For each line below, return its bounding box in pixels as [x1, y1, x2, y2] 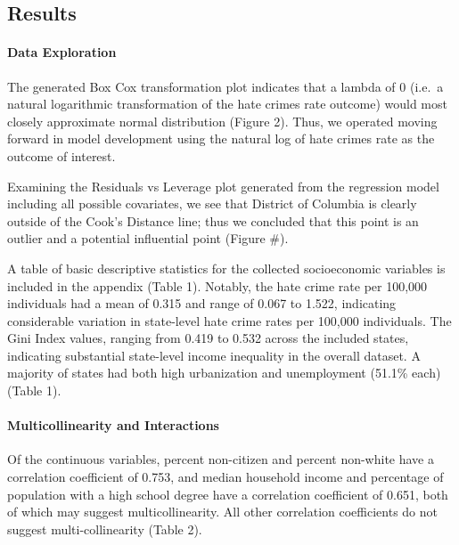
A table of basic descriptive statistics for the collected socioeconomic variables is [7, 258, 446, 277]
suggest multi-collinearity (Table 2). [7, 519, 202, 538]
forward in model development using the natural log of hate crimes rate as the [7, 129, 435, 148]
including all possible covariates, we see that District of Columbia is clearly [7, 194, 417, 213]
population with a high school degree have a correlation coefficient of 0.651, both [7, 484, 448, 503]
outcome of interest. [7, 146, 116, 165]
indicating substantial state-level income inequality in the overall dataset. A [7, 346, 421, 364]
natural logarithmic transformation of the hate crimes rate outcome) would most [7, 94, 447, 113]
